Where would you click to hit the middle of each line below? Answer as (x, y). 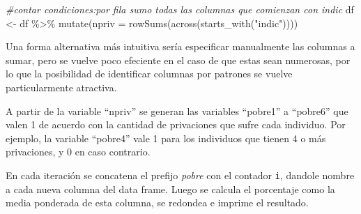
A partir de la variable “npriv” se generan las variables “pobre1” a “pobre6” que (177, 110)
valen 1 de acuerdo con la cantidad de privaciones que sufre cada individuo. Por (176, 124)
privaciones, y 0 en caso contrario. (78, 152)
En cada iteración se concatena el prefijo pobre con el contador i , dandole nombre (180, 175)
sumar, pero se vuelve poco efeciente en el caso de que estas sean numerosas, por (178, 60)
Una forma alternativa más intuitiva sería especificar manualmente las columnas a (180, 46)
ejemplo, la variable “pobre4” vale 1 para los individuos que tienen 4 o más (166, 138)
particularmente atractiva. (61, 87)
